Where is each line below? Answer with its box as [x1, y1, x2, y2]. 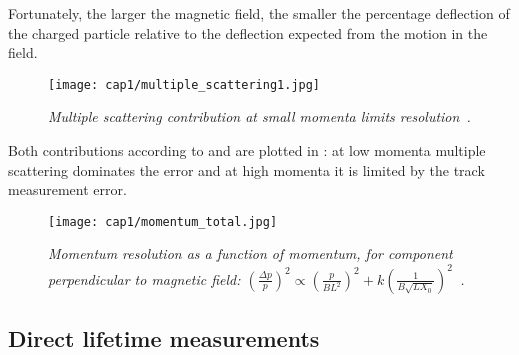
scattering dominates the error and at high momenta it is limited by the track [8, 159, 485, 180]
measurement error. [8, 179, 127, 200]
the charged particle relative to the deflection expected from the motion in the [8, 22, 488, 43]
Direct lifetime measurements [8, 322, 320, 353]
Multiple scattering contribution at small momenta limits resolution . [48, 106, 471, 127]
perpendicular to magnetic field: [48, 268, 241, 289]
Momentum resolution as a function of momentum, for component [48, 243, 453, 264]
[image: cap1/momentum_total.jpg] [48, 214, 278, 229]
